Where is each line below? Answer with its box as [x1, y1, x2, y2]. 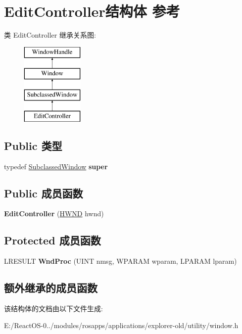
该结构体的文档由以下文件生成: [4, 303, 103, 314]
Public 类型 [4, 138, 62, 153]
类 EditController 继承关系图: [4, 30, 96, 40]
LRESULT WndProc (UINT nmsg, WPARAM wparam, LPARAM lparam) [4, 256, 237, 266]
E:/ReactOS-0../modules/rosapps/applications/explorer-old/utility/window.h [4, 320, 239, 330]
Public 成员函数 [4, 185, 83, 200]
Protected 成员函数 [4, 233, 101, 248]
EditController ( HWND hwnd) [4, 208, 104, 219]
